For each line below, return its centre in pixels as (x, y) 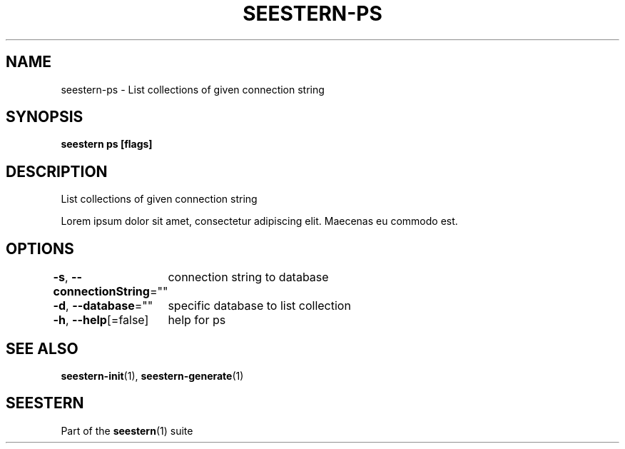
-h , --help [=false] (101, 320)
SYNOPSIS (45, 117)
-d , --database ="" (103, 306)
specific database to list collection (259, 306)
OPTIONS (40, 248)
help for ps (197, 320)
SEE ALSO (42, 348)
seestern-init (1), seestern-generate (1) (152, 375)
